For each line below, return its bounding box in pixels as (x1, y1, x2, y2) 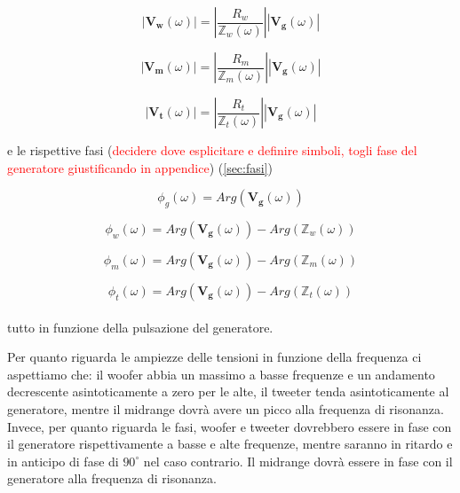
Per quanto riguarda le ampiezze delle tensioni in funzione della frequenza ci (7, 348, 422, 366)
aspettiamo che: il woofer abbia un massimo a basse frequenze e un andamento (7, 364, 435, 383)
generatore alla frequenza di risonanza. (7, 469, 217, 488)
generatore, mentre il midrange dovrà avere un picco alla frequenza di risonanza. (7, 399, 444, 418)
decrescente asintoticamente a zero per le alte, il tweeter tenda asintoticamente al (7, 382, 449, 401)
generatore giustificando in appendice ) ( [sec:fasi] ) (7, 158, 274, 176)
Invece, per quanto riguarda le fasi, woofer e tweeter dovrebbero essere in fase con (7, 417, 452, 435)
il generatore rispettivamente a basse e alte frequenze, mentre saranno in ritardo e (7, 434, 453, 453)
